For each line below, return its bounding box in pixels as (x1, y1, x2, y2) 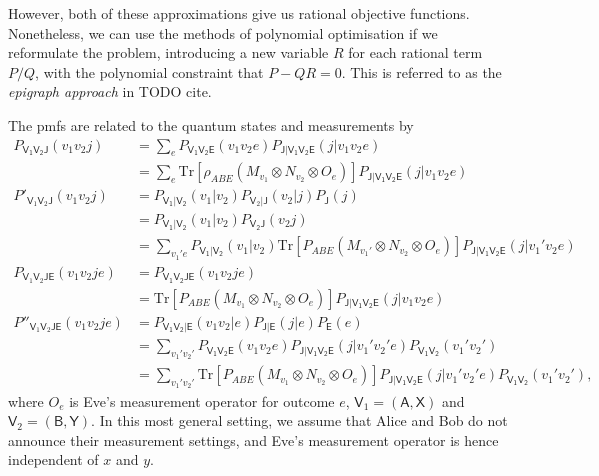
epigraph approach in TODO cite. (8, 81, 212, 102)
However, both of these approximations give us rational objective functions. (8, 3, 470, 23)
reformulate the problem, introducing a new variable (8, 42, 329, 63)
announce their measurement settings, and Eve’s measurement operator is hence (8, 429, 499, 450)
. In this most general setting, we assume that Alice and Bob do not (91, 410, 508, 431)
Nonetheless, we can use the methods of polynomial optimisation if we (8, 22, 438, 43)
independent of (8, 449, 99, 470)
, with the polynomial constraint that (35, 61, 264, 82)
